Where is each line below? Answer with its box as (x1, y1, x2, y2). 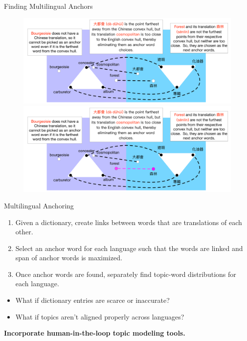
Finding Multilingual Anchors (4, 1, 93, 11)
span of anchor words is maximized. (15, 252, 122, 263)
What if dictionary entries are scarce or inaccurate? (15, 295, 170, 305)
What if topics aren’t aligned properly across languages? (15, 311, 184, 321)
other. (15, 227, 33, 237)
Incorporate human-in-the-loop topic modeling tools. (4, 328, 185, 338)
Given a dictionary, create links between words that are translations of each (15, 217, 242, 227)
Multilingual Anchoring (4, 200, 74, 210)
